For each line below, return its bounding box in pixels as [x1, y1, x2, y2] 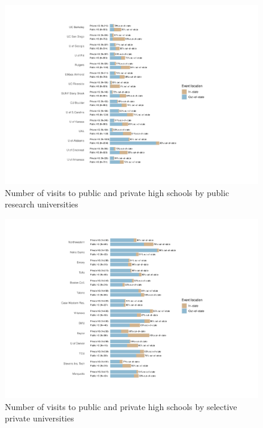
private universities [5, 412, 74, 424]
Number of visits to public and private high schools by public [5, 186, 230, 198]
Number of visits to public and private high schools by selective [5, 400, 237, 412]
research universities [5, 198, 78, 210]
